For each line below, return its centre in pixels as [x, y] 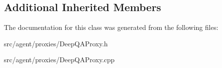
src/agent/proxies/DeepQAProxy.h [56, 43]
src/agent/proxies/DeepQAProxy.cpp [59, 60]
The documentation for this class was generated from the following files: [111, 27]
